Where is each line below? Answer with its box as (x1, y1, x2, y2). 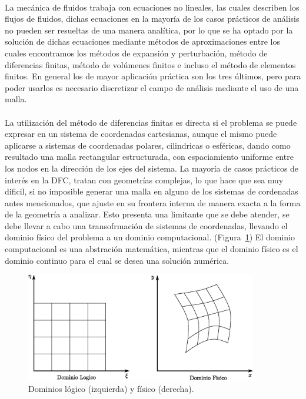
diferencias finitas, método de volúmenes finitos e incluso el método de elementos (5, 58, 296, 71)
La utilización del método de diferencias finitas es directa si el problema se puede (5, 116, 297, 128)
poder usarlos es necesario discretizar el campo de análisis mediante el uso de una (5, 81, 299, 93)
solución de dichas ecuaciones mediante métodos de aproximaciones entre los (5, 35, 280, 48)
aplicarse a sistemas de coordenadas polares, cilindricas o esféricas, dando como (5, 139, 291, 151)
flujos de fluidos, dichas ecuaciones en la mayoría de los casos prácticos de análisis (5, 12, 300, 25)
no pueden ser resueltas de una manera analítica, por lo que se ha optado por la (5, 24, 293, 36)
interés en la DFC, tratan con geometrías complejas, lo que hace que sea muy (5, 173, 284, 186)
